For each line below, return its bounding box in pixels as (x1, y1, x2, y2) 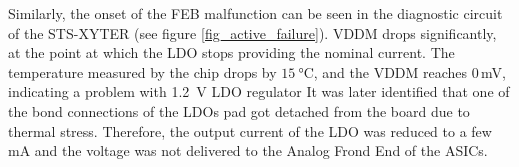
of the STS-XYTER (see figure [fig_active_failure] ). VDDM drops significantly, (8, 22, 497, 43)
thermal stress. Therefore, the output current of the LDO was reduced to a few (8, 120, 492, 141)
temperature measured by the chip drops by (8, 61, 277, 82)
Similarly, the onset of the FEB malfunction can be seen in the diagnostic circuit (8, 3, 503, 23)
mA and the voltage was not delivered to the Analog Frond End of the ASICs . (8, 140, 488, 161)
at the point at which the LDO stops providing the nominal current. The (8, 42, 455, 63)
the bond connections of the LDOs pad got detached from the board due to (8, 100, 470, 121)
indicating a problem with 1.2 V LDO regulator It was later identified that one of (8, 81, 510, 102)
